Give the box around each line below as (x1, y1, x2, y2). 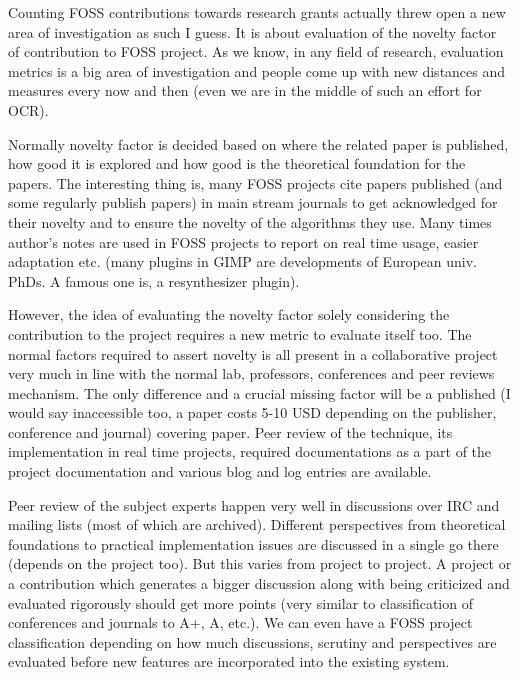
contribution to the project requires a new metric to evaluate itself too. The (8, 323, 472, 344)
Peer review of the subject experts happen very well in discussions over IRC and (8, 494, 500, 515)
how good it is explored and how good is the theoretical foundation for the (8, 153, 466, 174)
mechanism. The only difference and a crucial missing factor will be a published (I (8, 382, 511, 403)
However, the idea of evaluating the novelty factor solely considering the (8, 304, 450, 325)
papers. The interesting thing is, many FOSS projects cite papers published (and (8, 172, 503, 193)
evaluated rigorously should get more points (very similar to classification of (8, 592, 473, 613)
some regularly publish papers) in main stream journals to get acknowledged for (8, 192, 498, 213)
